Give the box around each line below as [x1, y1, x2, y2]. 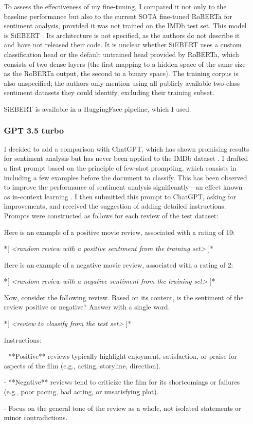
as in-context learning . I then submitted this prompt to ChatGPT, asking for [4, 191, 236, 201]
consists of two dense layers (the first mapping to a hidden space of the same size [4, 58, 246, 69]
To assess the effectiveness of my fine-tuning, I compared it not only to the [4, 1, 227, 11]
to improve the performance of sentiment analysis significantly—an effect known [4, 182, 243, 192]
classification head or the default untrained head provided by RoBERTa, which [4, 49, 239, 59]
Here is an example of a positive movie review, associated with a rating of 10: [4, 227, 235, 237]
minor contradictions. [4, 412, 68, 423]
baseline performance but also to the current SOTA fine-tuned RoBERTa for [4, 11, 232, 21]
